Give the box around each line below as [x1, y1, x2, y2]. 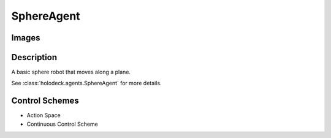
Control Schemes [11, 96, 79, 106]
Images [11, 33, 40, 43]
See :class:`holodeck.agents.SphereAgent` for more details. [11, 80, 162, 87]
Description [11, 52, 58, 63]
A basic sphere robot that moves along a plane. [11, 68, 131, 76]
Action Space [26, 112, 61, 119]
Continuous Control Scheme [26, 120, 98, 128]
